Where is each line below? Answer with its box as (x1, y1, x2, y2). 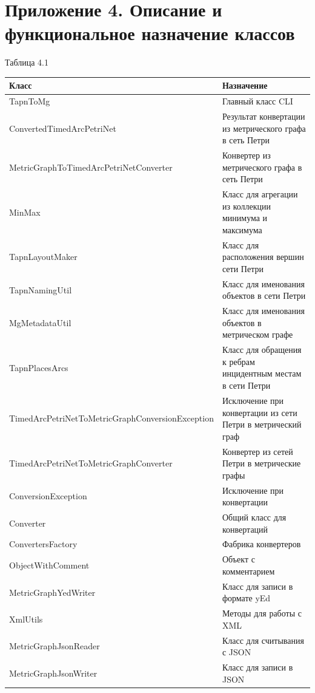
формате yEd (222, 592, 271, 604)
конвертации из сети (222, 406, 297, 418)
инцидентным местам (222, 367, 302, 380)
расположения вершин (222, 250, 304, 263)
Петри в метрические (222, 457, 301, 469)
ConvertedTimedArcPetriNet (9, 121, 116, 134)
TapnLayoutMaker (9, 250, 78, 263)
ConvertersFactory (9, 538, 78, 550)
